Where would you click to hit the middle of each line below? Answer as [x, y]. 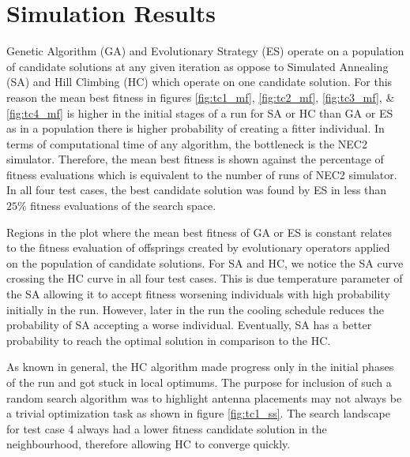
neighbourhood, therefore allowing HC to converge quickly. [149, 444]
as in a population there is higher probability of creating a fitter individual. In [196, 128]
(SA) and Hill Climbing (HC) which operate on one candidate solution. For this [199, 82]
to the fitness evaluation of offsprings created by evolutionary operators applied [198, 247]
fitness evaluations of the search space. [123, 206]
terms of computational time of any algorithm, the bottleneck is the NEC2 [187, 143]
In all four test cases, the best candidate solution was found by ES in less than [197, 190]
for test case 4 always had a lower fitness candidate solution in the [167, 428]
